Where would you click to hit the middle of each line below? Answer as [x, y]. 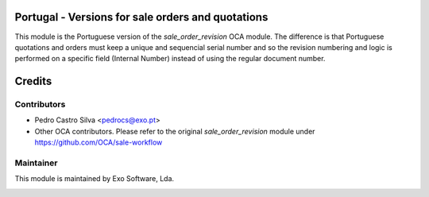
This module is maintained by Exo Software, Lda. [95, 179]
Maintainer [36, 163]
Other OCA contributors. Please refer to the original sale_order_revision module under [175, 131]
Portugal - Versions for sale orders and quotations [141, 17]
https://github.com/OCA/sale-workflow [99, 142]
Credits [33, 81]
